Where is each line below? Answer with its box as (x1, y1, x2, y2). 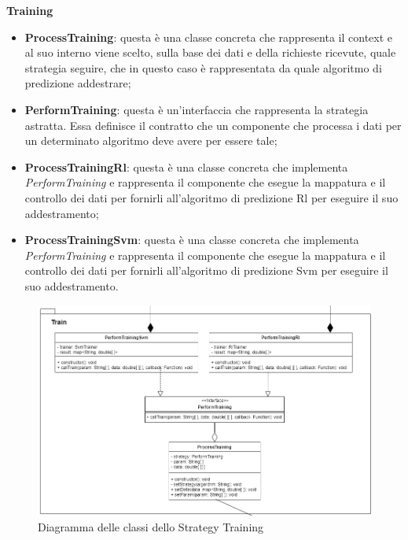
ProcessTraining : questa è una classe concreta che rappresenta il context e (24, 28, 393, 45)
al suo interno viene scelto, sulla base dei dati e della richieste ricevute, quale (24, 44, 396, 61)
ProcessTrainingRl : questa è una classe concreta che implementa (24, 158, 348, 175)
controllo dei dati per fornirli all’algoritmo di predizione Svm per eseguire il (24, 262, 388, 279)
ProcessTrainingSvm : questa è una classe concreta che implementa (24, 231, 359, 248)
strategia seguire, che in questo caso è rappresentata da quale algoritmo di (24, 59, 382, 76)
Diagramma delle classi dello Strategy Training (38, 518, 264, 534)
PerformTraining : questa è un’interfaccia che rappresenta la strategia (24, 101, 369, 117)
